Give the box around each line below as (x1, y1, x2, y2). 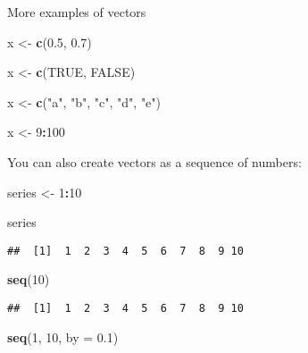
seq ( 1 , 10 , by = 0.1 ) (7, 327, 119, 346)
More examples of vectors (7, 3, 146, 21)
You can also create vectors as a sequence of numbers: (7, 152, 302, 171)
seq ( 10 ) (7, 270, 50, 289)
